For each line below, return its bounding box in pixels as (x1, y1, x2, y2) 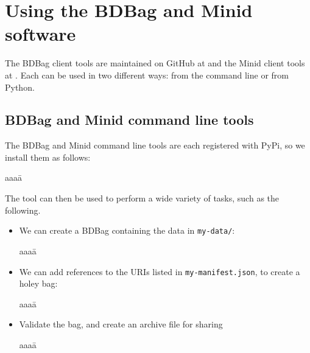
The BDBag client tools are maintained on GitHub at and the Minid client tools (5, 57, 305, 69)
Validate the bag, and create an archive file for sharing (19, 318, 223, 330)
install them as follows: (5, 150, 91, 163)
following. (5, 203, 41, 216)
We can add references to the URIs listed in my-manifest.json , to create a (19, 265, 300, 278)
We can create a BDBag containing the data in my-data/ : (19, 224, 235, 237)
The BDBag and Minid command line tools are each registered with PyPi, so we (5, 139, 305, 152)
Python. (5, 80, 35, 93)
